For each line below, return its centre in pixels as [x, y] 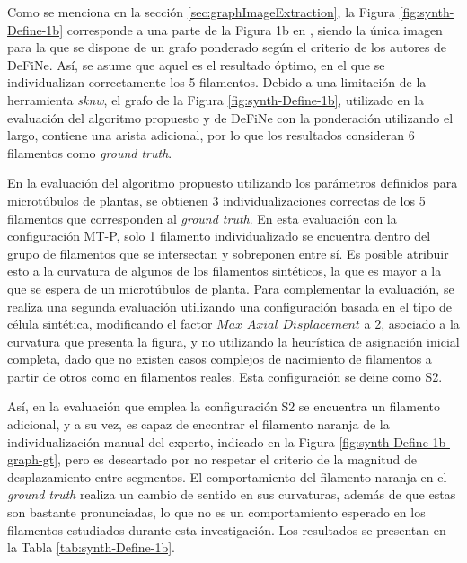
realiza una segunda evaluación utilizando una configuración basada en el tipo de [229, 306]
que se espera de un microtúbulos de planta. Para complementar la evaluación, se [231, 288]
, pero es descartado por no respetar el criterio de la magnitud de [237, 459]
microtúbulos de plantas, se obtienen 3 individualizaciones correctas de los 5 [216, 200]
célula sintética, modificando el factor [110, 324]
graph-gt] [33, 459]
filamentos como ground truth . [90, 152]
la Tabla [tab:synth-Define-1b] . [91, 547]
